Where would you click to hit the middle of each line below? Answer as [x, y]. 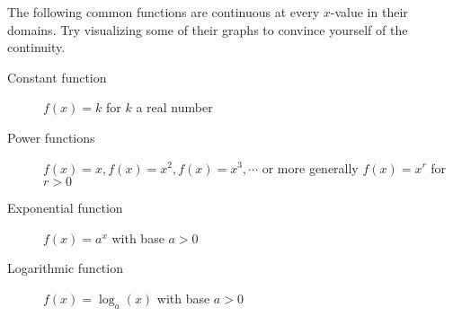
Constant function [57, 77]
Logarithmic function [65, 268]
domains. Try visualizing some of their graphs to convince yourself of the [208, 29]
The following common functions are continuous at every [164, 12]
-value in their [369, 12]
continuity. [36, 47]
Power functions [51, 137]
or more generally [310, 167]
